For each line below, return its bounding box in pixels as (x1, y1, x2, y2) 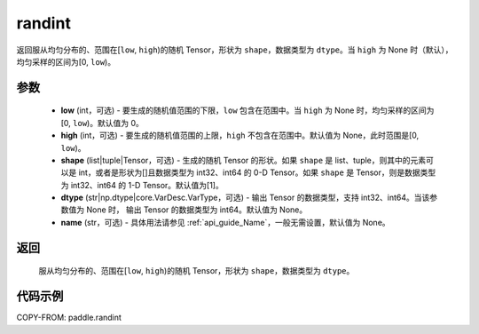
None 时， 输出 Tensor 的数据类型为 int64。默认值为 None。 (85, 204, 308, 215)
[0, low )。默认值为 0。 (60, 117, 144, 128)
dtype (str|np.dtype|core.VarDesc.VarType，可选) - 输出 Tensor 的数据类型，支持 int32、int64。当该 (60, 192, 430, 203)
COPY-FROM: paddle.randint (16, 312, 122, 323)
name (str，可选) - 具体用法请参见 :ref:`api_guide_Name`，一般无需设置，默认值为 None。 (60, 217, 390, 227)
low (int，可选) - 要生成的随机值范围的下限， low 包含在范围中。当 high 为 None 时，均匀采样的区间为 (60, 105, 435, 115)
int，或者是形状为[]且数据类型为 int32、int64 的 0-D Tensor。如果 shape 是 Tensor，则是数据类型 (78, 167, 436, 178)
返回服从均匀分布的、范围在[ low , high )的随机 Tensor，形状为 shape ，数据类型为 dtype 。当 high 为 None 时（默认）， (16, 44, 453, 55)
